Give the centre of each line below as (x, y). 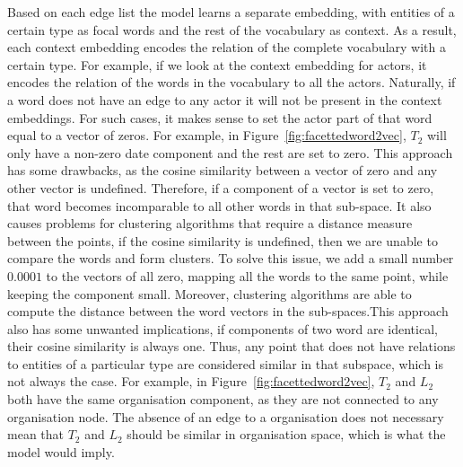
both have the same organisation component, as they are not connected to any (223, 399)
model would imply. (61, 451)
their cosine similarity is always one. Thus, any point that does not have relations (231, 346)
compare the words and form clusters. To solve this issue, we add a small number (231, 258)
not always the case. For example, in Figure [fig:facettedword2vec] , (191, 381)
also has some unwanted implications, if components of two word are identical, (223, 328)
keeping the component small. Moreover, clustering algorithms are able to (210, 293)
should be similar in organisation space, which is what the (286, 434)
